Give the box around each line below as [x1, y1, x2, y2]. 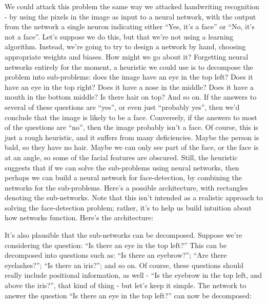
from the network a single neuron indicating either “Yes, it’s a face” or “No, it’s [5, 21, 255, 32]
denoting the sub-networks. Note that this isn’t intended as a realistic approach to [5, 192, 263, 203]
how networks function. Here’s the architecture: [5, 212, 154, 223]
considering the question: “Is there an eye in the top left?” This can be [5, 239, 227, 250]
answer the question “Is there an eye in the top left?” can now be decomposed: [5, 290, 252, 300]
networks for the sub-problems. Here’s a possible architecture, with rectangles [5, 182, 248, 193]
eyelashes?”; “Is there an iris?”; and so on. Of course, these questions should [5, 259, 243, 270]
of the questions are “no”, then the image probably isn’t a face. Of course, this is [5, 122, 258, 132]
